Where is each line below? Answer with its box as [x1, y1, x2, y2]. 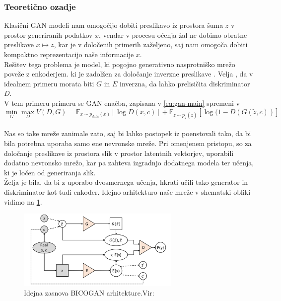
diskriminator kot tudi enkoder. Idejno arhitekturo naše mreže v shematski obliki [4, 186, 251, 197]
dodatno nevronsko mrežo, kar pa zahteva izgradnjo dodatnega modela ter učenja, [4, 157, 254, 168]
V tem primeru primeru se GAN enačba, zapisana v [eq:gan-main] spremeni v [4, 97, 240, 108]
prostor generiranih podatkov [4, 29, 93, 40]
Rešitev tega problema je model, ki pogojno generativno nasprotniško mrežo [4, 59, 235, 69]
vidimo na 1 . [4, 196, 42, 207]
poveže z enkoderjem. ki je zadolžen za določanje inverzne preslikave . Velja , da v [4, 69, 253, 79]
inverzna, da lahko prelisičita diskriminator [120, 78, 250, 88]
